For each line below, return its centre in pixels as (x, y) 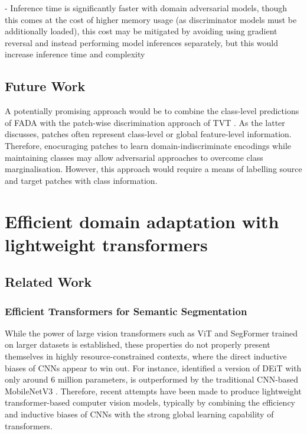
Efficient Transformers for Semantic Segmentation (126, 311)
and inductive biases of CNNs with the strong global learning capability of (139, 414)
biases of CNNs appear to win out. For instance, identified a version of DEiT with (153, 367)
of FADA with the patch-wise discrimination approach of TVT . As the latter (145, 122)
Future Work (45, 86)
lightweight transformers (106, 244)
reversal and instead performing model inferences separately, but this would (142, 42)
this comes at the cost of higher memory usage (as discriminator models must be (151, 19)
